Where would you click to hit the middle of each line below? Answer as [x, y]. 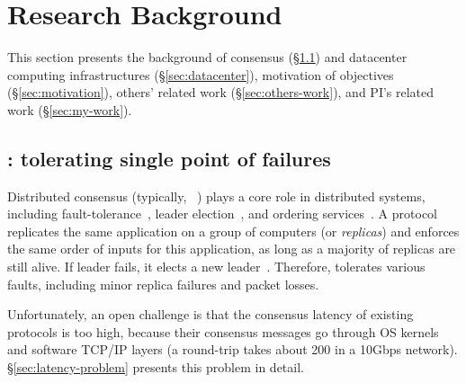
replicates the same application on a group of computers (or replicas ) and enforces [233, 231]
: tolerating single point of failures [169, 158]
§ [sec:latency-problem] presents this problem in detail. [156, 367]
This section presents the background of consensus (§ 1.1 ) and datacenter [207, 57]
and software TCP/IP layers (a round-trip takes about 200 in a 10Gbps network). [233, 349]
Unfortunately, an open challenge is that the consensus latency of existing [211, 314]
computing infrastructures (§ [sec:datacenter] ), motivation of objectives [201, 74]
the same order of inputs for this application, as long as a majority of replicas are [232, 249]
